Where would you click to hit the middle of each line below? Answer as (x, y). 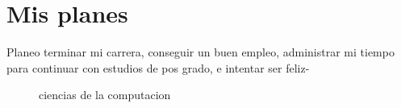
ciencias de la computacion (105, 95)
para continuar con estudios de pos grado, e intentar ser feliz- (158, 67)
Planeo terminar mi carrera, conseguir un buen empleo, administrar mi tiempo (200, 52)
